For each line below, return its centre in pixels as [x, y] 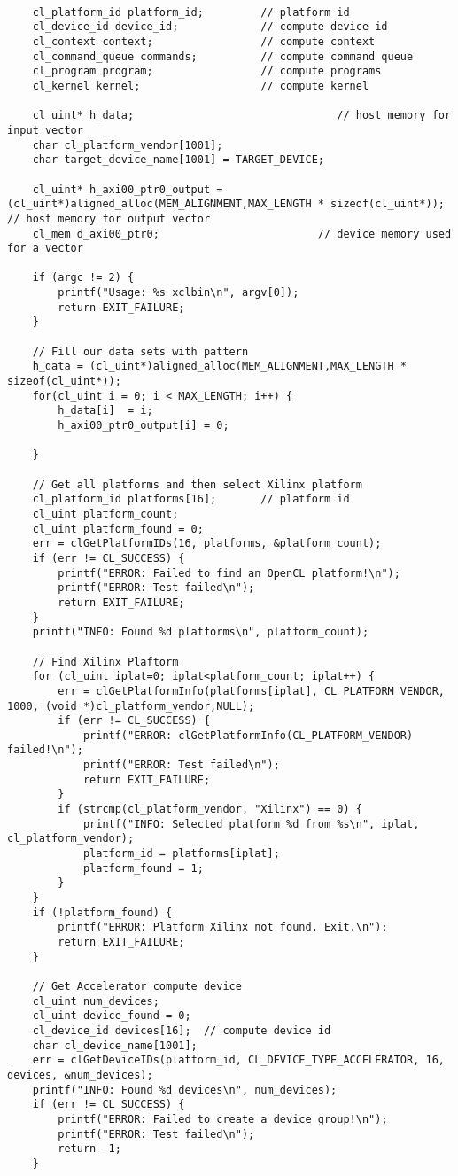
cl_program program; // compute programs [207, 71]
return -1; [89, 1149]
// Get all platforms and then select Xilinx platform [197, 484]
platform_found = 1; [143, 868]
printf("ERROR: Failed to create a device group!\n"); [223, 1119]
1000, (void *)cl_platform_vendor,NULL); [131, 706]
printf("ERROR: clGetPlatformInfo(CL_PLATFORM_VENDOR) [248, 735]
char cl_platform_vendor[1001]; [128, 145]
